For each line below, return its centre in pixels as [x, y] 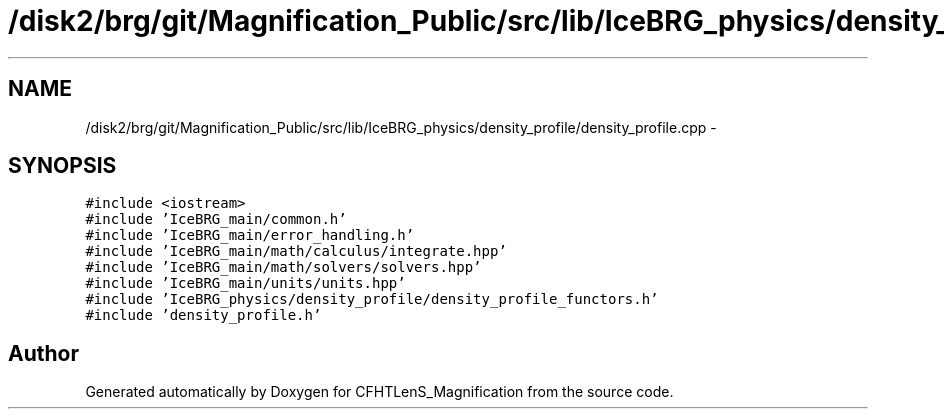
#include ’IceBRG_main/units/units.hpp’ [245, 283]
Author [43, 353]
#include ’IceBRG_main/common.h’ [216, 219]
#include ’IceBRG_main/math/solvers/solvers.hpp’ [283, 267]
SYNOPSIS [62, 166]
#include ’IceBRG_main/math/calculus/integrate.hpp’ [296, 251]
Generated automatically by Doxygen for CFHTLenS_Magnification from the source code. [379, 392]
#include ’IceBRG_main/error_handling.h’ [250, 235]
